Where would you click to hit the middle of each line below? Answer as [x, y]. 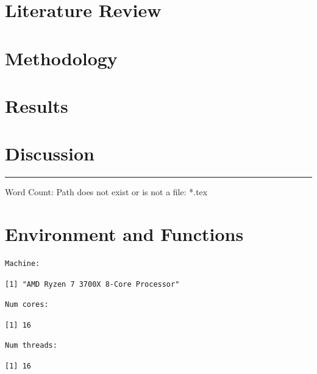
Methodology [61, 58]
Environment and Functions [124, 234]
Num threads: [31, 346]
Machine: [23, 263]
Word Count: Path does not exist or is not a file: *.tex [106, 192]
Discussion [50, 153]
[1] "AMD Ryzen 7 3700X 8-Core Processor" [92, 284]
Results [37, 105]
